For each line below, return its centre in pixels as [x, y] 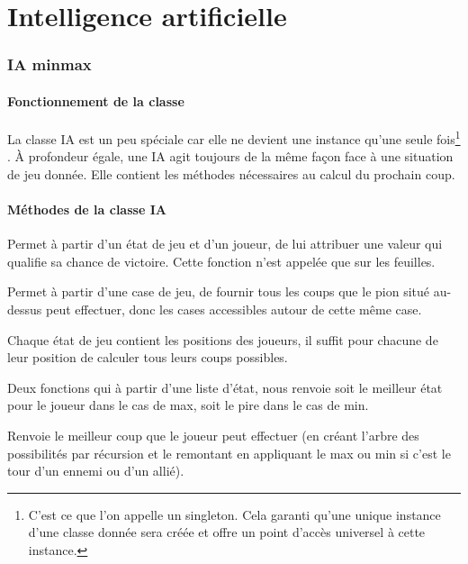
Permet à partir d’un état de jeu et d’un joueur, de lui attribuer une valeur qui [225, 244]
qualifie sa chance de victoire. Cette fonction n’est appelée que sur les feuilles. [221, 261]
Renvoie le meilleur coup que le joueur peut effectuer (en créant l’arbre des [213, 435]
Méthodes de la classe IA [87, 209]
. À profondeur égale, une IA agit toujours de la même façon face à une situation [230, 156]
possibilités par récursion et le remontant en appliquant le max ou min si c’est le [229, 453]
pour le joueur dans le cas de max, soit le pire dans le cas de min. [188, 405]
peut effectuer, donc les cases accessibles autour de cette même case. [234, 309]
